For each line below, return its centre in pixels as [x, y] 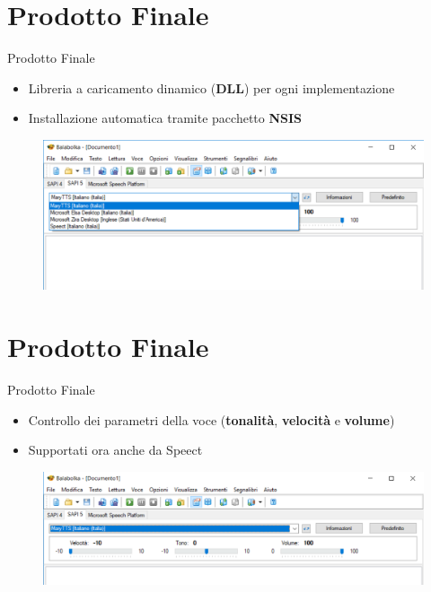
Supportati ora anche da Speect [115, 450]
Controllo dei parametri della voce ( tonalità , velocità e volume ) [211, 419]
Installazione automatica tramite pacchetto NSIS [165, 118]
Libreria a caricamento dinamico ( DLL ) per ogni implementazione [211, 87]
